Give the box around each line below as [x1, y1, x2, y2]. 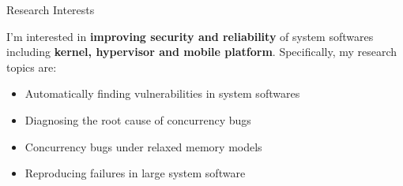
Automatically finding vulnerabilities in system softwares [24, 85, 300, 102]
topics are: [6, 58, 57, 75]
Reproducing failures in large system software [24, 165, 246, 181]
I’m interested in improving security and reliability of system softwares [6, 28, 374, 44]
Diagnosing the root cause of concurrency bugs [24, 111, 251, 128]
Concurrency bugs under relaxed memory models [24, 138, 262, 154]
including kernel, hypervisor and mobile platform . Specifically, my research [6, 43, 397, 60]
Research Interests [6, 2, 95, 17]
